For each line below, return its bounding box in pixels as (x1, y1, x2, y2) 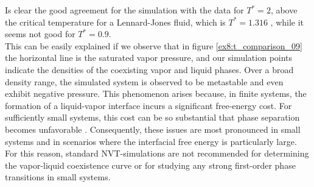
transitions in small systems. (5, 171, 111, 183)
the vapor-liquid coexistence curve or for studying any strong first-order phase (5, 158, 296, 171)
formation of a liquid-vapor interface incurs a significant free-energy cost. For (5, 99, 292, 111)
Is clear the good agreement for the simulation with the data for (5, 4, 244, 16)
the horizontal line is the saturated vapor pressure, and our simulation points (5, 51, 293, 64)
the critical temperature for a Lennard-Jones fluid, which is (5, 15, 226, 28)
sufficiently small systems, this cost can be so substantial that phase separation (5, 111, 300, 124)
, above (270, 4, 298, 16)
